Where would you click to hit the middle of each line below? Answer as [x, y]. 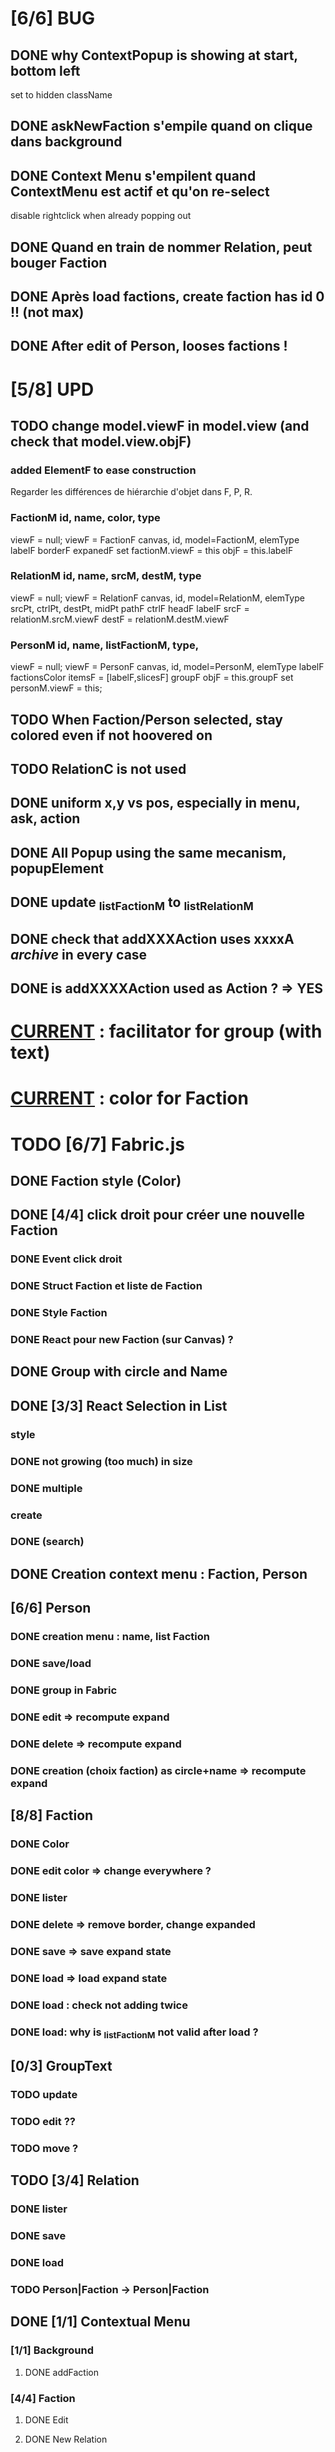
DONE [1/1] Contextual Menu [100, 2322]
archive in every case [79, 954]
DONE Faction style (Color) [96, 1181]
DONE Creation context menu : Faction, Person [159, 1573]
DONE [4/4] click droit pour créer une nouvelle [158, 1215]
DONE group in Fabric [64, 1690]
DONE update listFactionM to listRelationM [132, 904]
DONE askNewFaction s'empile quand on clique [161, 126]
